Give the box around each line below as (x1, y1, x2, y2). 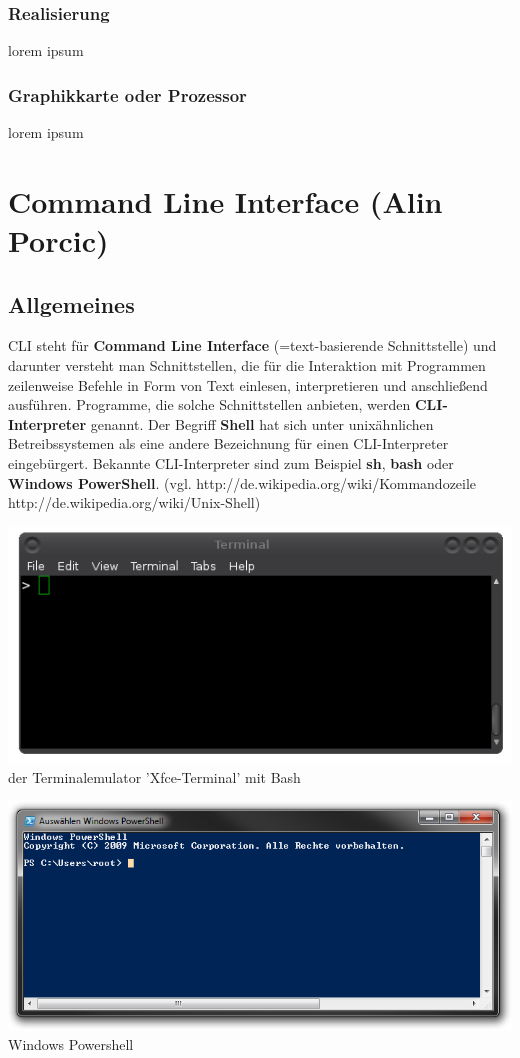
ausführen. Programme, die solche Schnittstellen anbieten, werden (8, 394, 411, 415)
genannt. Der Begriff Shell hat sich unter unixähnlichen (90, 413, 434, 434)
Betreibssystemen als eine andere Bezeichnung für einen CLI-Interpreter (8, 433, 449, 454)
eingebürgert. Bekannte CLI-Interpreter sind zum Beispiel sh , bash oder (8, 452, 454, 473)
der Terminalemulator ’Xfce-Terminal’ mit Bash (8, 766, 301, 787)
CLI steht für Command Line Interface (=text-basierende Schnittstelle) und (8, 335, 497, 356)
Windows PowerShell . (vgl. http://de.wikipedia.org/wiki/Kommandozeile (8, 472, 477, 493)
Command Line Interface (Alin (8, 180, 443, 221)
